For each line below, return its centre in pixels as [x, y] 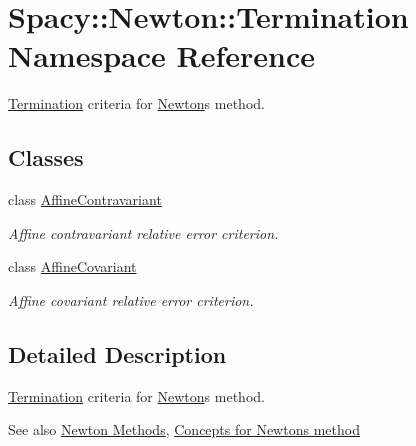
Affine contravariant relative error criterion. [143, 232]
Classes [46, 157]
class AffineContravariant [85, 199]
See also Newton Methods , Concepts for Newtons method [184, 429]
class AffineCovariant [72, 266]
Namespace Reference [161, 55]
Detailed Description [117, 353]
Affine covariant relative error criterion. [131, 299]
